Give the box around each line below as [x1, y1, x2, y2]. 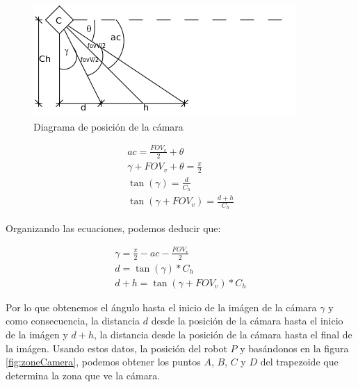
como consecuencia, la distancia [6, 313, 140, 328]
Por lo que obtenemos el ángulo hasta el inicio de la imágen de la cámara [6, 299, 317, 314]
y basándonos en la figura [240, 340, 349, 355]
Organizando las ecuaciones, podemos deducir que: [6, 220, 221, 235]
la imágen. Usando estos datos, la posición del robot [6, 340, 227, 355]
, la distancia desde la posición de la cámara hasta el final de [93, 327, 352, 341]
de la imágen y [6, 327, 68, 341]
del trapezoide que [260, 354, 339, 369]
